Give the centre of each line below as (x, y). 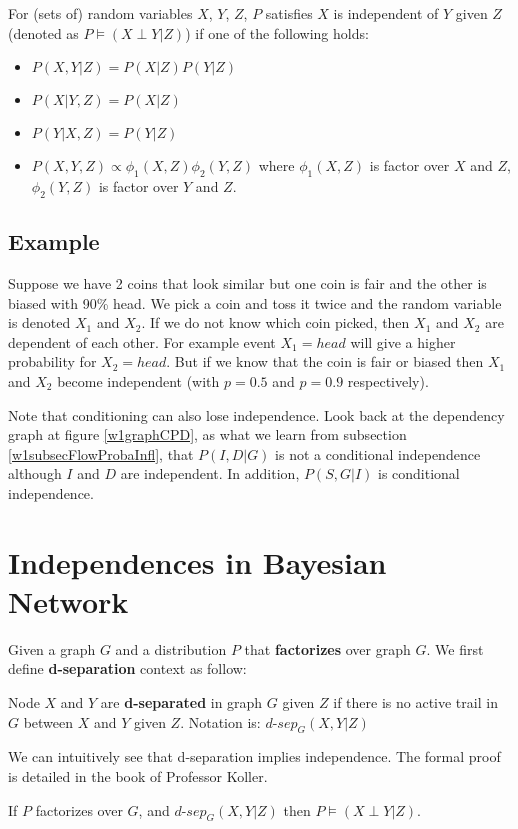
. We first (455, 648)
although (35, 473)
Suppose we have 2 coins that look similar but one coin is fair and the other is (247, 282)
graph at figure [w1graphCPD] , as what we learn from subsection (207, 434)
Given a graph (52, 648)
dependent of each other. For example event (142, 341)
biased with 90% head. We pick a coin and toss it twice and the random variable (255, 302)
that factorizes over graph (327, 648)
